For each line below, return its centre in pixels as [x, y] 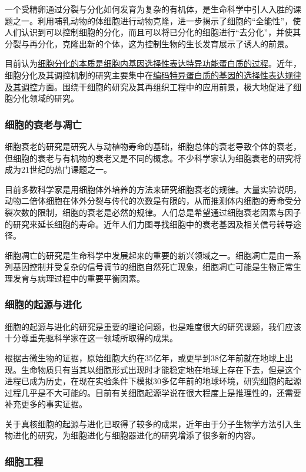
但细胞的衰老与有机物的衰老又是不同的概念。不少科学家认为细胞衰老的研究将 [153, 158]
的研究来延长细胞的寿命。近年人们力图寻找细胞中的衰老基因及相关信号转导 [149, 224]
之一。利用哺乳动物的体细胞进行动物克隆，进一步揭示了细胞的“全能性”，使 [157, 20]
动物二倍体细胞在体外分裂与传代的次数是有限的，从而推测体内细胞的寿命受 [149, 201]
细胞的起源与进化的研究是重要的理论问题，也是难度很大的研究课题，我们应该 [153, 326]
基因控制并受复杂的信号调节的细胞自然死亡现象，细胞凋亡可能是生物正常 [153, 267]
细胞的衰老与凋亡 [43, 124]
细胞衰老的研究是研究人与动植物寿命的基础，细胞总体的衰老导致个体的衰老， [153, 146]
